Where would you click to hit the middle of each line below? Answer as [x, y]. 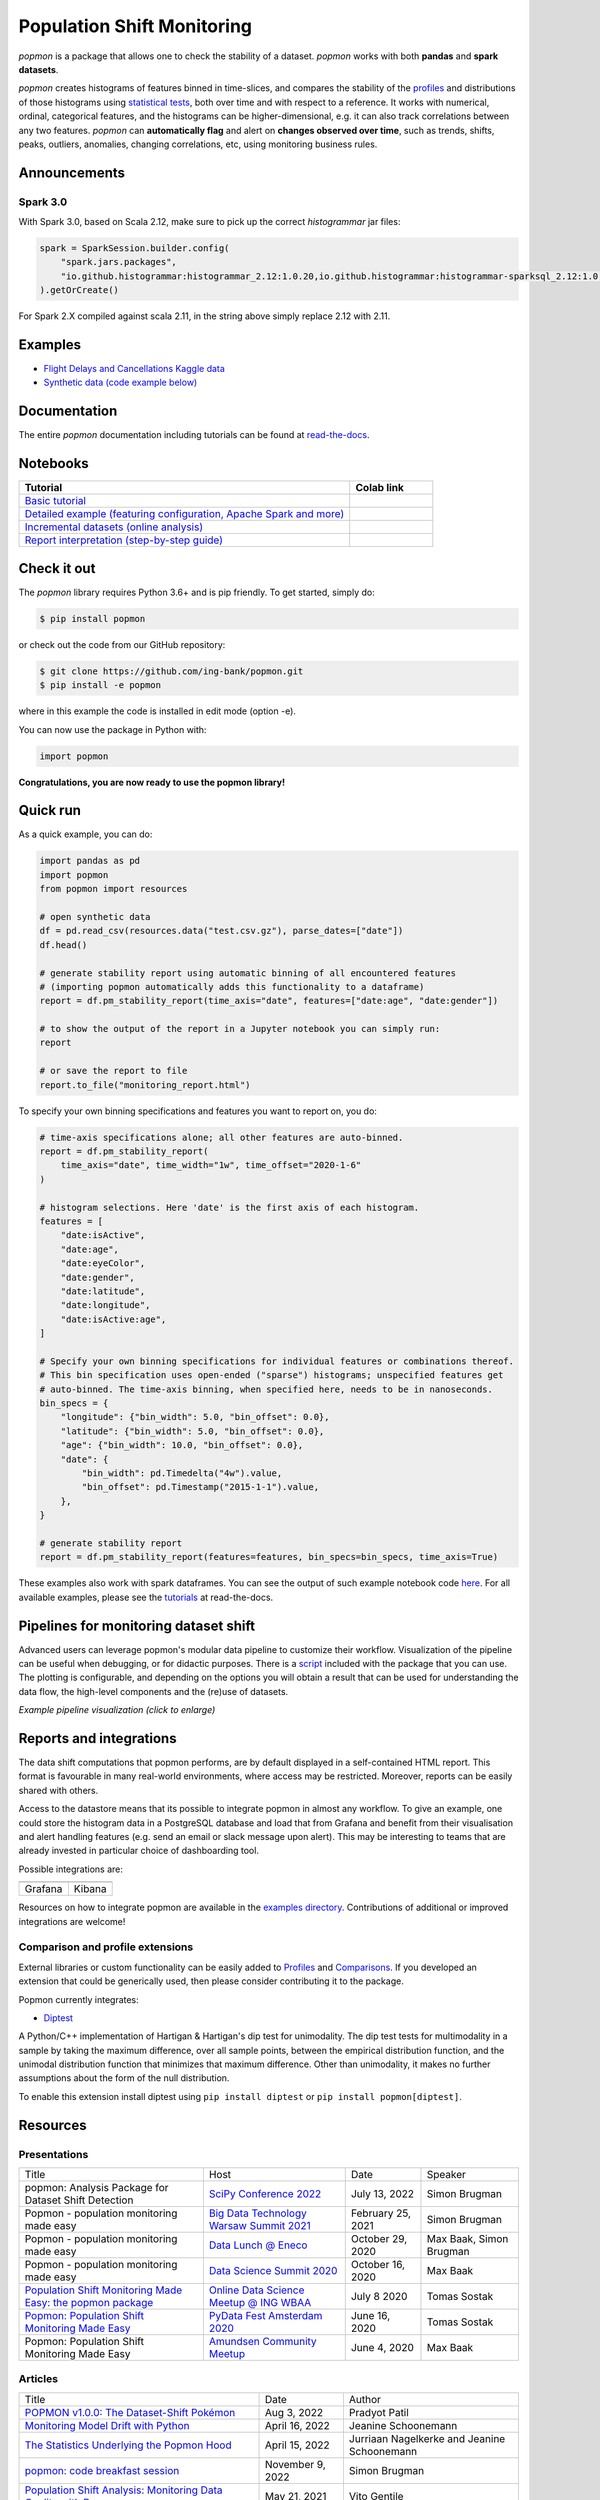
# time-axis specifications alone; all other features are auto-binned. [221, 1137]
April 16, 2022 [297, 2425]
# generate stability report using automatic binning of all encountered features [248, 973]
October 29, [379, 2239]
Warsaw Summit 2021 [259, 2226]
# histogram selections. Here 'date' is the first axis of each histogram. [229, 1207]
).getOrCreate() [79, 290]
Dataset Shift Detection [79, 2200]
